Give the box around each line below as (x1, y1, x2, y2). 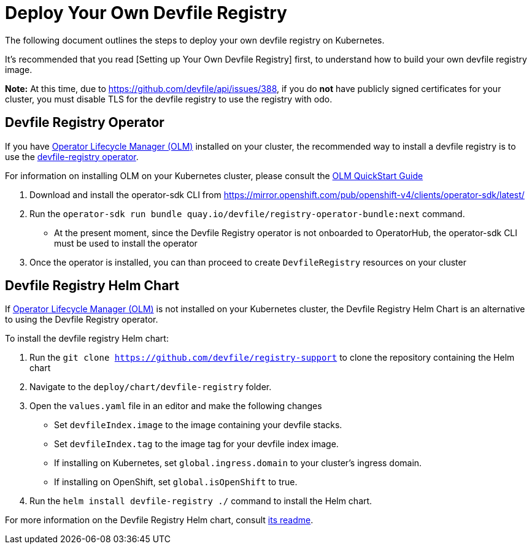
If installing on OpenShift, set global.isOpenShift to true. (54, 477, 298, 488)
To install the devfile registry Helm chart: (5, 333, 169, 344)
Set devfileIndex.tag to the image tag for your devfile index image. (54, 439, 339, 450)
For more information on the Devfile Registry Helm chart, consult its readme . (5, 515, 314, 526)
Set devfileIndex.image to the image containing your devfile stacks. (54, 420, 342, 431)
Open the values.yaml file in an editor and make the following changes (29, 401, 322, 412)
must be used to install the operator (54, 237, 198, 248)
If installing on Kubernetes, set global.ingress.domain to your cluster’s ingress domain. (54, 458, 422, 469)
